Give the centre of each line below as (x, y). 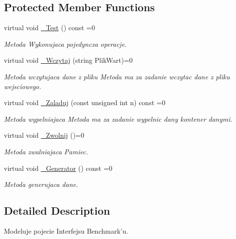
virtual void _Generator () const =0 (58, 168)
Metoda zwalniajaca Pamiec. (46, 151)
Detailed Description (57, 211)
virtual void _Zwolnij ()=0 (44, 135)
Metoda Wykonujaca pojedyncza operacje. (65, 44)
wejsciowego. (23, 86)
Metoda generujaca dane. (41, 184)
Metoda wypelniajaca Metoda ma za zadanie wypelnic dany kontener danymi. (118, 119)
